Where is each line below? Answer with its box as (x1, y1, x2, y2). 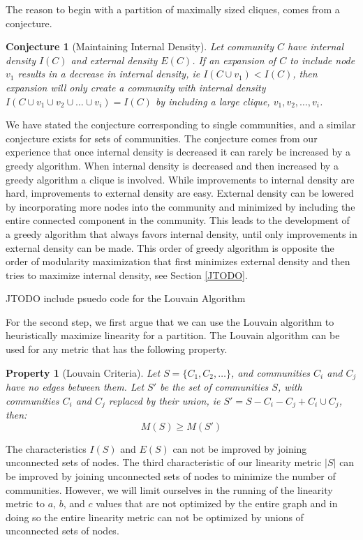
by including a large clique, (155, 93, 270, 108)
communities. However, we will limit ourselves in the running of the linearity (6, 482, 333, 497)
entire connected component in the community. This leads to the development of (6, 213, 350, 227)
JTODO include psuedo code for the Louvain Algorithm (6, 291, 246, 306)
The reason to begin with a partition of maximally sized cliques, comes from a (6, 2, 340, 16)
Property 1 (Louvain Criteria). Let (6, 365, 161, 380)
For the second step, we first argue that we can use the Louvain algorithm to (6, 314, 334, 329)
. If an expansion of (192, 52, 276, 67)
